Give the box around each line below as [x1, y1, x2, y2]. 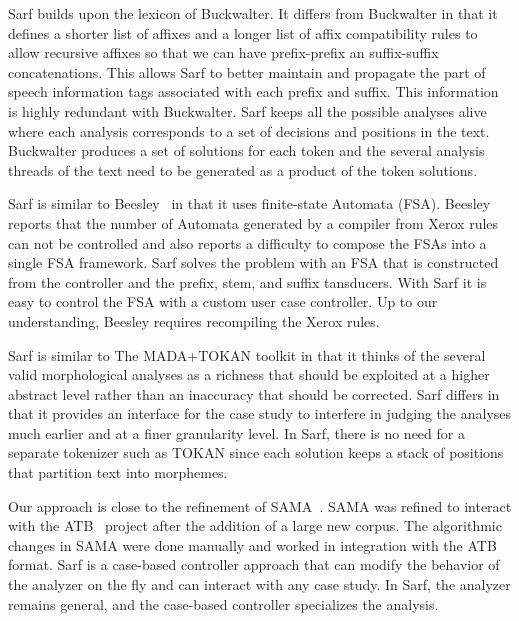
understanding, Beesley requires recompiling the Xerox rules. [8, 310, 380, 331]
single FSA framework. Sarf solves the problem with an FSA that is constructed [8, 252, 499, 273]
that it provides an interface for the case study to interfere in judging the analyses [8, 403, 512, 424]
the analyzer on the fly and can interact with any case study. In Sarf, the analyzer [8, 574, 511, 595]
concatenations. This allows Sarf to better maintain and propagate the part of [8, 61, 486, 82]
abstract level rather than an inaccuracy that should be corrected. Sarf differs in [8, 383, 500, 404]
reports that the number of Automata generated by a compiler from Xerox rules [8, 212, 499, 233]
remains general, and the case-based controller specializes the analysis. [8, 593, 439, 614]
